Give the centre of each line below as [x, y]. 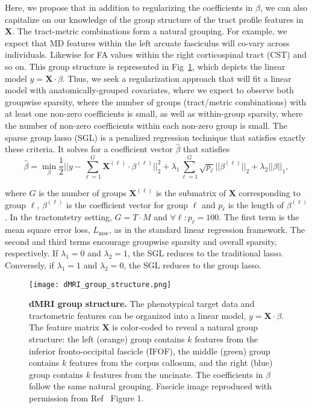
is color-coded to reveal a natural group [185, 327]
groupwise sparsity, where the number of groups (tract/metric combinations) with [156, 101]
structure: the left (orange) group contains [107, 339]
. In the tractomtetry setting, [58, 217]
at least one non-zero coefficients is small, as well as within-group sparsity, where [154, 113]
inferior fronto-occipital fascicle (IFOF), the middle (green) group [150, 351]
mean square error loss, [48, 230]
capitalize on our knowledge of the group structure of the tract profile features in [154, 19]
